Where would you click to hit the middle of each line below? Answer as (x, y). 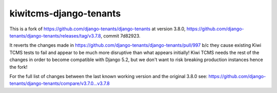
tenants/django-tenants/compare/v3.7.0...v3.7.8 (60, 83)
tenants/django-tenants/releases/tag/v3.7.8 (55, 35)
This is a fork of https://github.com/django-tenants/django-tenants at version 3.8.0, (97, 29)
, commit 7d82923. (121, 35)
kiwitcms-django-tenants (65, 13)
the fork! (18, 67)
